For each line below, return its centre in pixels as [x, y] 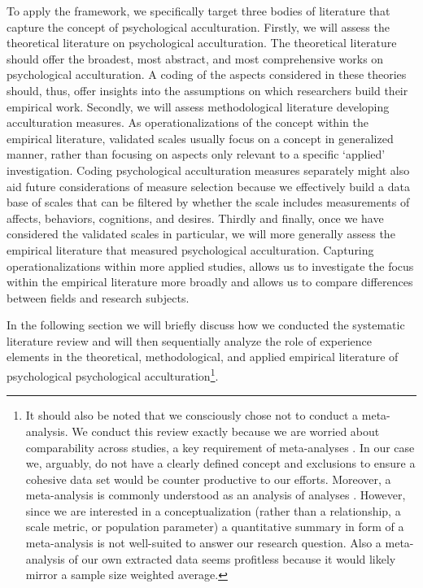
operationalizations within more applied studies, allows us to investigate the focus [210, 266]
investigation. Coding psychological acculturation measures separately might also [208, 170]
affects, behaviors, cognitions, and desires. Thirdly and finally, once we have [195, 218]
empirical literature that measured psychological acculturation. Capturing [190, 249]
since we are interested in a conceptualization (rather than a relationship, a [213, 510]
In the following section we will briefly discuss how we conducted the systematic [206, 325]
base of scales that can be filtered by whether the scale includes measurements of [208, 202]
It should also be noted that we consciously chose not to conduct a [192, 415]
